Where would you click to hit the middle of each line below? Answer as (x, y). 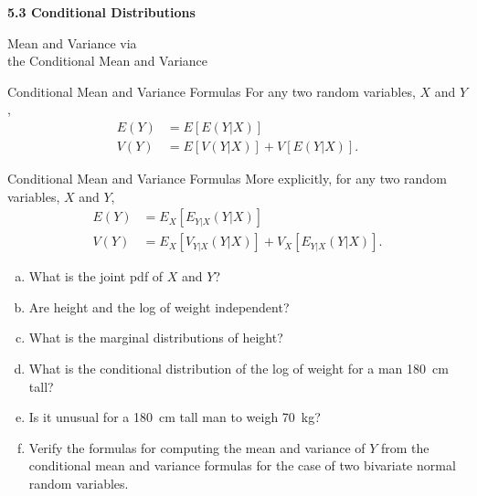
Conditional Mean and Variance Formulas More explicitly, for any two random (227, 178)
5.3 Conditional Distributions (101, 11)
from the (405, 447)
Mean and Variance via (72, 42)
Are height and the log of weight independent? (159, 306)
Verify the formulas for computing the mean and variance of (197, 447)
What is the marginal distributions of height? (156, 338)
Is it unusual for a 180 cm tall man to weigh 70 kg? (175, 417)
